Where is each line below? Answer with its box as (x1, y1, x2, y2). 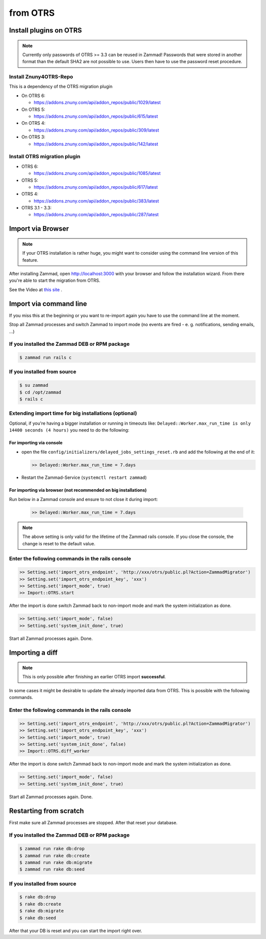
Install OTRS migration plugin (9, 153, 81, 160)
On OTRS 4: (21, 120, 46, 126)
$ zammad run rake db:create (19, 853, 90, 858)
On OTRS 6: (21, 93, 45, 99)
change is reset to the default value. (22, 540, 96, 546)
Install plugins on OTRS (9, 26, 82, 34)
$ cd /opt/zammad (19, 389, 62, 395)
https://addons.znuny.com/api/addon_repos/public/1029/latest (33, 100, 161, 105)
